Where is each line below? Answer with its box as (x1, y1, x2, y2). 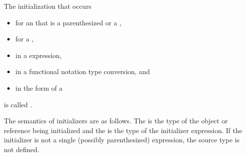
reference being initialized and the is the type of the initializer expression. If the (4, 125, 243, 135)
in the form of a (15, 82, 63, 93)
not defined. (4, 144, 39, 154)
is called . (4, 99, 32, 109)
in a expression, (15, 50, 62, 60)
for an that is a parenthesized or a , (15, 17, 122, 27)
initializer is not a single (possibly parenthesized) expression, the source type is (4, 135, 240, 145)
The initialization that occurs (4, 1, 92, 11)
